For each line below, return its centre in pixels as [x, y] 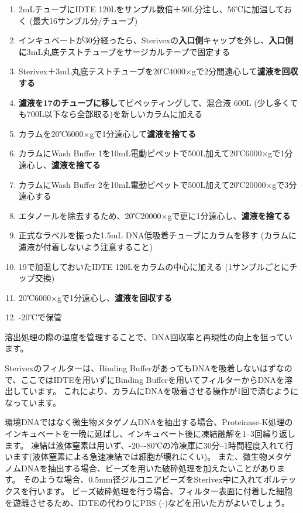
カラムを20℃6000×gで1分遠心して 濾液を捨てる [107, 133]
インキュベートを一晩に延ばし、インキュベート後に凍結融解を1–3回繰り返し [150, 434]
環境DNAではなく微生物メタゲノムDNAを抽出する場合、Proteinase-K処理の [149, 422]
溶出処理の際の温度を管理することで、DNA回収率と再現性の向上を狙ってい [149, 336]
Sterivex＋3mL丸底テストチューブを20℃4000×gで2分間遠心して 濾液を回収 [158, 71]
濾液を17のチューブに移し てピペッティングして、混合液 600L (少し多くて [158, 102]
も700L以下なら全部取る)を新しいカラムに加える [111, 114]
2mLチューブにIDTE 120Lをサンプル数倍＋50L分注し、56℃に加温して [151, 9]
